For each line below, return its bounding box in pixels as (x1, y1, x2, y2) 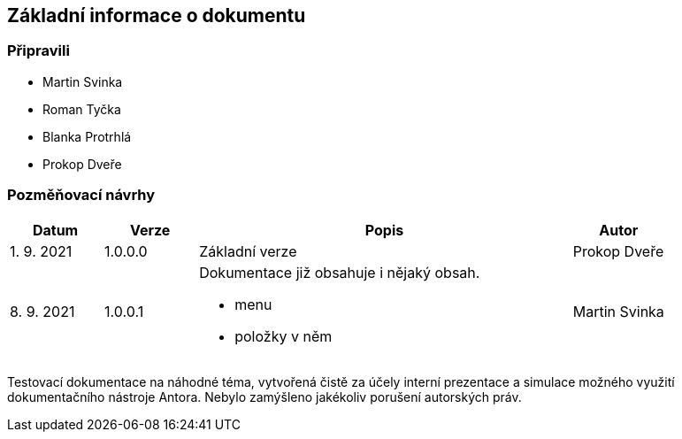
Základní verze (199, 242, 297, 260)
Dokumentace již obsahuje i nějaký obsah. (199, 263, 480, 281)
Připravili (7, 42, 70, 60)
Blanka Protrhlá (42, 128, 132, 144)
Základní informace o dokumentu (7, 4, 306, 27)
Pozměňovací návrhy (7, 186, 156, 204)
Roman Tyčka (42, 101, 121, 117)
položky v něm (234, 327, 333, 345)
